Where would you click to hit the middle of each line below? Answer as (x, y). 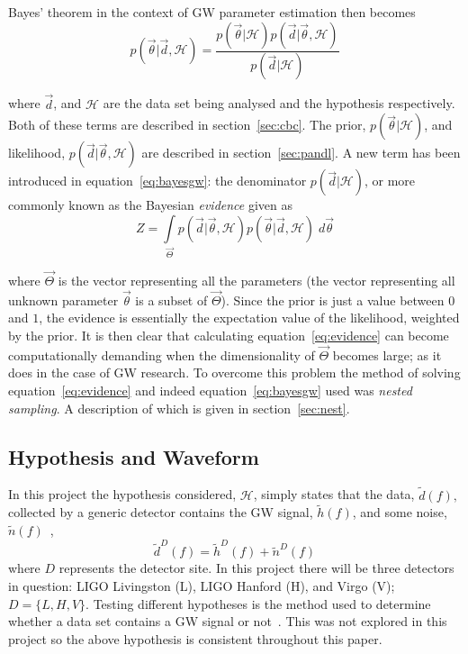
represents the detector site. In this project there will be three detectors (256, 568)
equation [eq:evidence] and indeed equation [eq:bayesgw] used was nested (210, 390)
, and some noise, (400, 512)
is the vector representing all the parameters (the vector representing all (256, 280)
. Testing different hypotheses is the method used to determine (258, 603)
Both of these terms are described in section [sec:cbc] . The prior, (187, 125)
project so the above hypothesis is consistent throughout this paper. (195, 638)
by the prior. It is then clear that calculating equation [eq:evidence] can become (229, 335)
